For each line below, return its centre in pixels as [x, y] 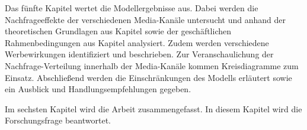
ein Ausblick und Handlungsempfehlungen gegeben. [98, 89]
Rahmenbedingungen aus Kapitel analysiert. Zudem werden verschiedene [137, 42]
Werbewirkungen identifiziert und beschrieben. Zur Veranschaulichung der [139, 54]
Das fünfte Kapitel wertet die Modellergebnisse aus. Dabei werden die [132, 8]
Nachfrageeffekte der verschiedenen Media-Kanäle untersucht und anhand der [145, 19]
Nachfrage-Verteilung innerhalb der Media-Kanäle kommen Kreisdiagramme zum [152, 65]
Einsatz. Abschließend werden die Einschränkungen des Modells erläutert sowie [148, 77]
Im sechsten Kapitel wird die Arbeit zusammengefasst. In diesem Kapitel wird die [153, 108]
